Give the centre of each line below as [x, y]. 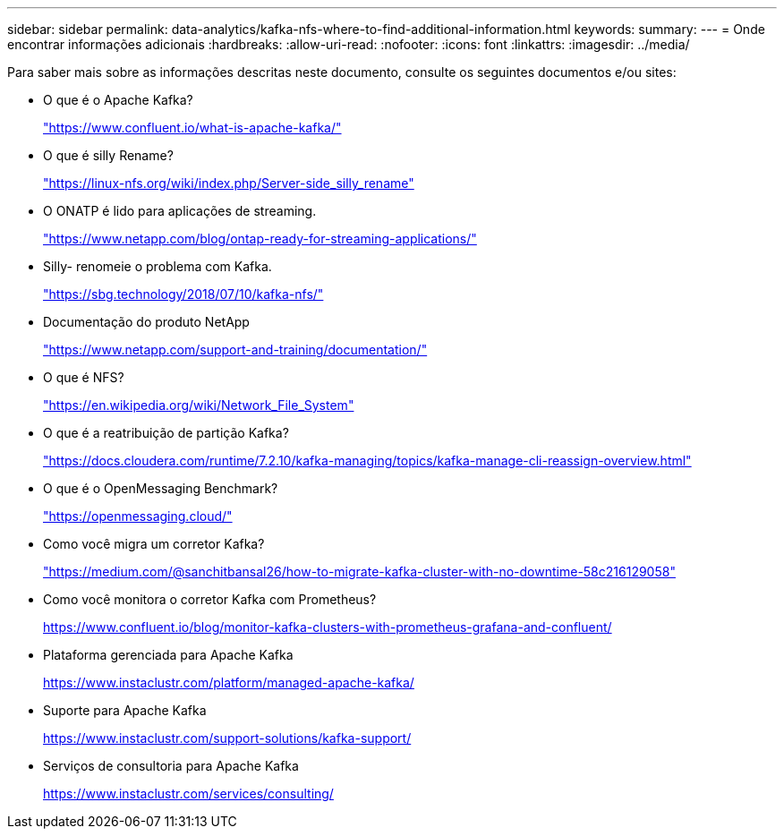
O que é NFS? [84, 377]
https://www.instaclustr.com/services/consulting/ [188, 793]
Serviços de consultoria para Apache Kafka [171, 766]
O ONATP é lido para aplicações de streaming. [180, 211]
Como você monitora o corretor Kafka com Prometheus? [210, 599]
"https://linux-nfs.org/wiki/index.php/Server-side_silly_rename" [229, 183]
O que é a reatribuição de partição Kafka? [166, 433]
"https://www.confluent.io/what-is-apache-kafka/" [192, 128]
